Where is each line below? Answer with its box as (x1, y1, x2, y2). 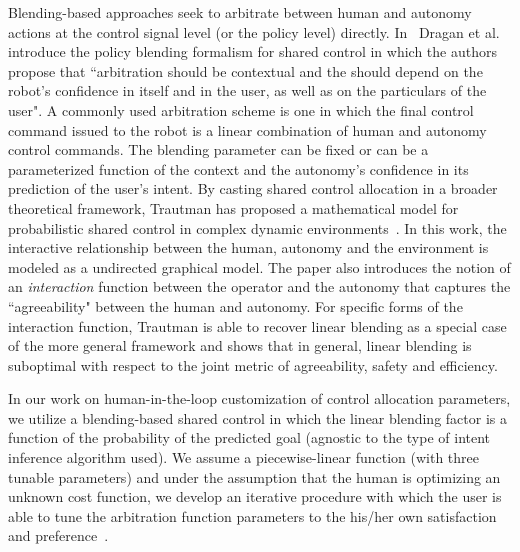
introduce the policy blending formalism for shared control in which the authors (8, 41, 497, 62)
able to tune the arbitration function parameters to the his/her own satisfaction (8, 505, 497, 526)
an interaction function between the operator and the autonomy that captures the (8, 276, 511, 297)
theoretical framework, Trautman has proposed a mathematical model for (8, 197, 459, 218)
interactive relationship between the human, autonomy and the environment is (8, 237, 489, 258)
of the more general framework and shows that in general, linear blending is (8, 335, 472, 356)
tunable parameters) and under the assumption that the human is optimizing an (8, 466, 501, 487)
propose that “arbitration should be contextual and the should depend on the (8, 60, 483, 81)
